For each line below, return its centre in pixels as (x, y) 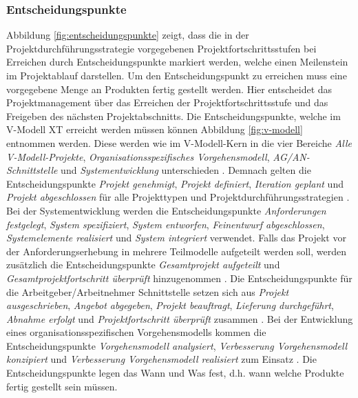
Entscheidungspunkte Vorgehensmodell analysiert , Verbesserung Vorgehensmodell (177, 345)
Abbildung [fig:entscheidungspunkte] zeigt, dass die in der (128, 35)
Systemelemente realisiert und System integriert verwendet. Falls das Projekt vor (176, 238)
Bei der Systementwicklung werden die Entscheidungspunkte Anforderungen (166, 210)
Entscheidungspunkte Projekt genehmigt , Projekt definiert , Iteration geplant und (175, 183)
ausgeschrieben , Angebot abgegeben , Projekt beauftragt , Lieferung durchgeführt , (170, 305)
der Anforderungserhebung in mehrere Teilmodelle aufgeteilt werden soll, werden (176, 251)
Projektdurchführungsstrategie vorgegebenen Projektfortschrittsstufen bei (161, 48)
